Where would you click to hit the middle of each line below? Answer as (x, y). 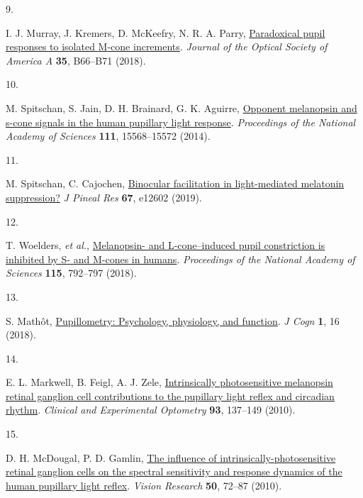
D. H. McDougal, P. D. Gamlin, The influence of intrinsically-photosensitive (171, 457)
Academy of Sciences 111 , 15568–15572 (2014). (108, 136)
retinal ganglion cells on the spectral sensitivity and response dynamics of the (174, 471)
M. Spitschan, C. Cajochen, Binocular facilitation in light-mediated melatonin (175, 183)
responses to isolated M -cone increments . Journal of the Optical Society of (167, 46)
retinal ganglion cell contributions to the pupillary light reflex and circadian (170, 395)
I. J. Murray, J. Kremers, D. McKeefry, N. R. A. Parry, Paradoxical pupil (166, 32)
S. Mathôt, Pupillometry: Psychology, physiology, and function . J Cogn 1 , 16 (173, 320)
